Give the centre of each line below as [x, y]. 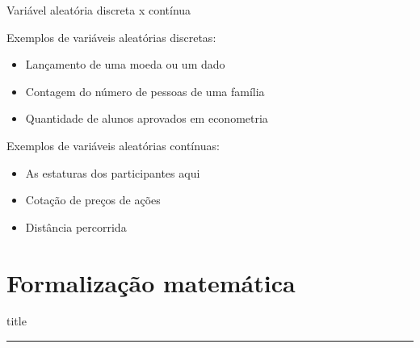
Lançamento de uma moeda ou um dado [125, 64]
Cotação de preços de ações [93, 200]
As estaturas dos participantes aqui [113, 172]
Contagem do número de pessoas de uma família [145, 91]
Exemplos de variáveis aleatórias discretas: [111, 37]
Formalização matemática [151, 282]
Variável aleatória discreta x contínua [99, 10]
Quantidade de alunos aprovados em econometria [147, 118]
